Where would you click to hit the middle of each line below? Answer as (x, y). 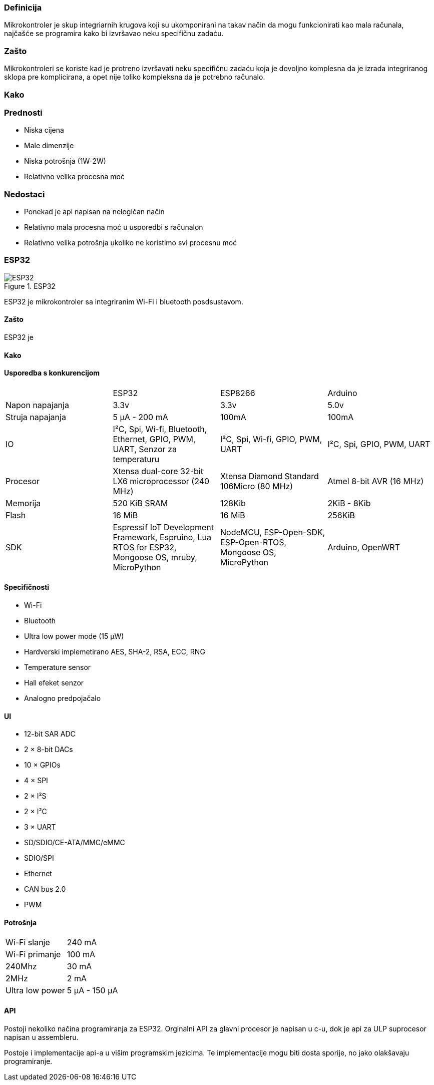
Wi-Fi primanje (33, 955)
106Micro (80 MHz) (257, 486)
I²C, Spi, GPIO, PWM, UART (379, 444)
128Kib (233, 503)
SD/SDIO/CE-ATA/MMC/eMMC (75, 843)
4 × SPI (36, 781)
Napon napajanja (37, 405)
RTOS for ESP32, (145, 547)
